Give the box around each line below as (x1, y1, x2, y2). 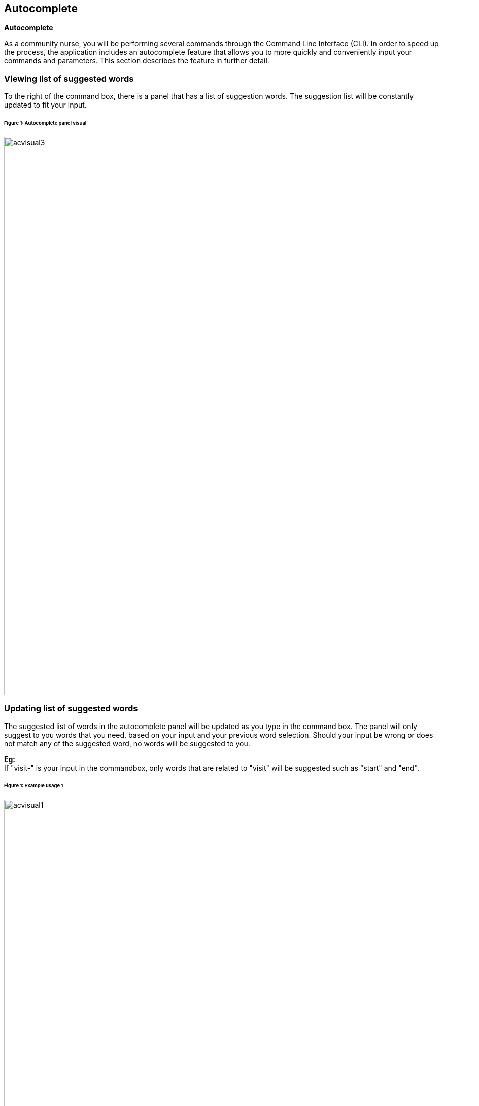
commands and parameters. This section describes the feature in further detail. (4, 56, 269, 65)
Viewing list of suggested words (4, 73, 134, 84)
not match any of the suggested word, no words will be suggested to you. (4, 739, 250, 748)
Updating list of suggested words (4, 703, 138, 714)
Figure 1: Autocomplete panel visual (4, 120, 87, 126)
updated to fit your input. (4, 100, 87, 110)
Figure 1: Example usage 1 (4, 783, 63, 789)
